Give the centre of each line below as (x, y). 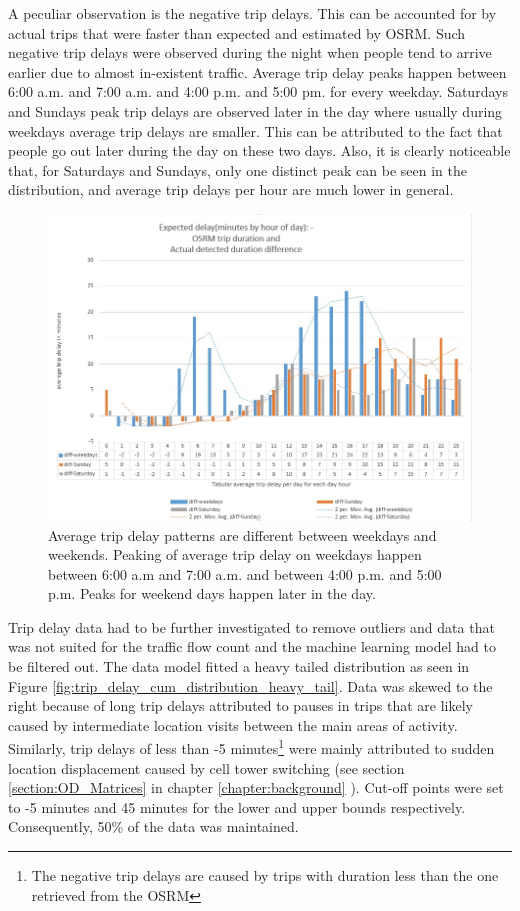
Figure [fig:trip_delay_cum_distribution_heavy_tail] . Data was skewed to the (250, 685)
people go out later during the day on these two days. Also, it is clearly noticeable (259, 150)
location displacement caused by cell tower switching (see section (206, 767)
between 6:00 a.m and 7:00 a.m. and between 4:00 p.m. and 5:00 (245, 573)
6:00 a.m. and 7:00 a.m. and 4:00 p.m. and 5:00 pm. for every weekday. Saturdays (258, 91)
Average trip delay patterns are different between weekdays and (242, 534)
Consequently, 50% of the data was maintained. (153, 826)
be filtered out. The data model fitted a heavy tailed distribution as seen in (239, 666)
